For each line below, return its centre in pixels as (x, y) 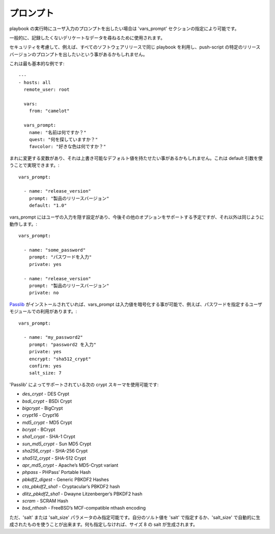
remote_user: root (47, 90)
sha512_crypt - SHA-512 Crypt (54, 458)
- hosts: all (35, 82)
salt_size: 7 (45, 373)
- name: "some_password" (55, 250)
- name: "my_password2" (53, 337)
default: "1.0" (48, 206)
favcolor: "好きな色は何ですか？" (67, 147)
